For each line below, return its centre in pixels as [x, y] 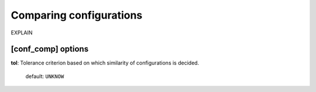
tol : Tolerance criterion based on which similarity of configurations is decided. [105, 63]
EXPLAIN [22, 33]
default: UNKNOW [45, 76]
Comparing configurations [77, 15]
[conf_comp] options [50, 49]
